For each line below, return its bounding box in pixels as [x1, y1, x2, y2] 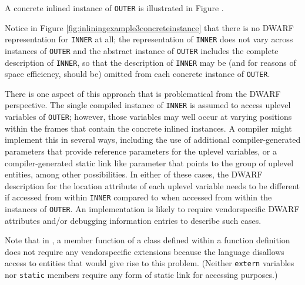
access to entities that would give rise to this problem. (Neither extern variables [5, 257, 294, 269]
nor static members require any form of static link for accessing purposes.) [5, 269, 278, 281]
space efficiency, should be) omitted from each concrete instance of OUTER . [5, 68, 270, 80]
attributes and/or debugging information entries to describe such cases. [5, 214, 262, 226]
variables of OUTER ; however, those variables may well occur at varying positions [5, 110, 292, 123]
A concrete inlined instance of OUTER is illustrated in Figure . [5, 2, 224, 14]
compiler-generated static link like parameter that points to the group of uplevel [5, 156, 294, 169]
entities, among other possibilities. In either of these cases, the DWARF [5, 168, 263, 180]
